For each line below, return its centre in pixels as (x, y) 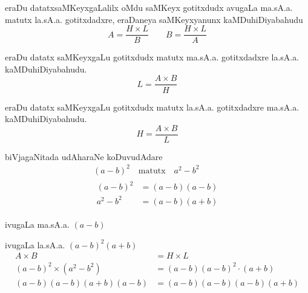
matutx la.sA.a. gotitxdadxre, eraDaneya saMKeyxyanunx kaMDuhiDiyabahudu (154, 19)
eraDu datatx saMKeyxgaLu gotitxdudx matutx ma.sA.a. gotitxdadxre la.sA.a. (152, 57)
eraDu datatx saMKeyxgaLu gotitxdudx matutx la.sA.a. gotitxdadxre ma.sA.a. (152, 107)
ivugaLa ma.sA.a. (37, 224)
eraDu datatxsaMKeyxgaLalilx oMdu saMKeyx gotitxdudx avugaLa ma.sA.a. (149, 7)
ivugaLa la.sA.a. (35, 244)
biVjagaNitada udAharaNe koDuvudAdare (84, 156)
